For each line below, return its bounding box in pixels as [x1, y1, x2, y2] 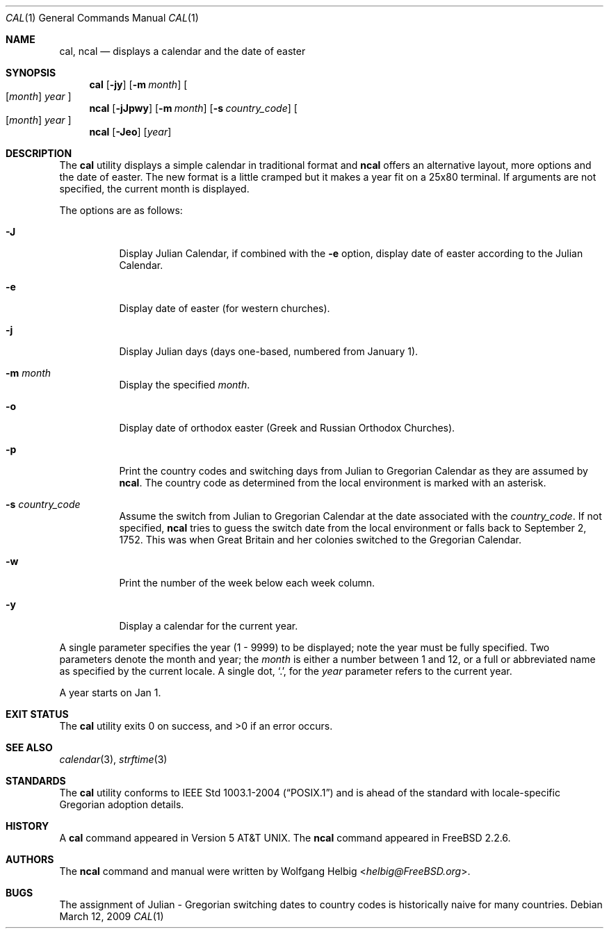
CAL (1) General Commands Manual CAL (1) [6, 12, 199, 24]
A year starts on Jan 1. [59, 687, 161, 698]
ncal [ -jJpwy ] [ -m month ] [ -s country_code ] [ [89, 102, 298, 114]
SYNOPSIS [6, 67, 56, 79]
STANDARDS [6, 775, 66, 787]
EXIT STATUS [6, 708, 69, 720]
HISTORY [6, 820, 49, 832]
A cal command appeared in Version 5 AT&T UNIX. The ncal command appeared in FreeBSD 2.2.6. [59, 832, 511, 844]
